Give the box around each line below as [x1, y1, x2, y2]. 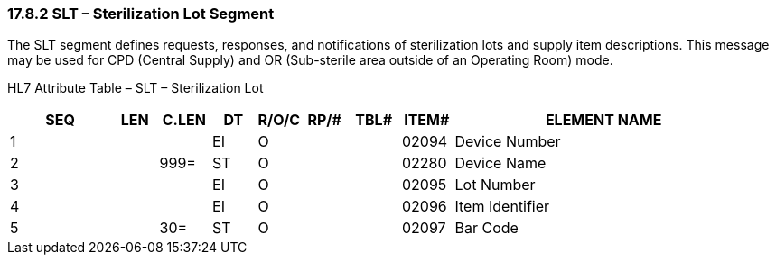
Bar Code [454, 219, 519, 238]
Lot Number [454, 176, 536, 194]
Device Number [454, 132, 561, 151]
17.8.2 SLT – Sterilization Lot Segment [7, 5, 275, 23]
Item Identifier [454, 197, 550, 216]
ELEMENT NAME [545, 111, 662, 130]
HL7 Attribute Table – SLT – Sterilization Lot [7, 80, 264, 96]
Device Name [454, 154, 547, 173]
